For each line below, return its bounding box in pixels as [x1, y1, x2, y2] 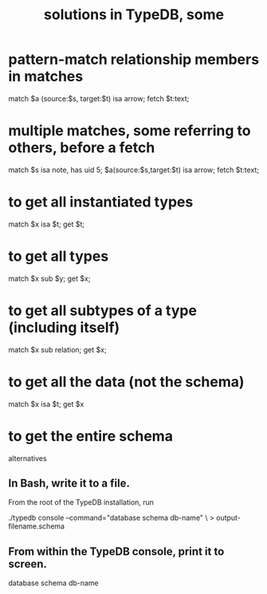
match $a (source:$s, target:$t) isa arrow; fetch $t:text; [8, 93, 190, 103]
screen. [8, 557, 48, 571]
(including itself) [8, 318, 120, 336]
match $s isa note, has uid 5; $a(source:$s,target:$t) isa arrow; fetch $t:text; [8, 165, 260, 175]
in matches [8, 68, 84, 85]
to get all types [8, 247, 109, 265]
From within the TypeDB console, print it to [8, 545, 225, 558]
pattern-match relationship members [8, 50, 260, 69]
